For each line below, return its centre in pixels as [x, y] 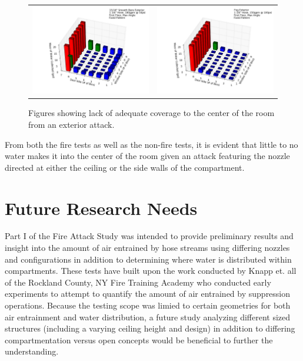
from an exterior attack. [71, 124]
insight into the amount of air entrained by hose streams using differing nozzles [147, 248]
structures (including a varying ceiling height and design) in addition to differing [150, 328]
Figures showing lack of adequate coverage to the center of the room [151, 113]
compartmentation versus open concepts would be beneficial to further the [139, 340]
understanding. [32, 351]
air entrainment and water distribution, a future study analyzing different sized [148, 317]
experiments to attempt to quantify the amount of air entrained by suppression [148, 294]
